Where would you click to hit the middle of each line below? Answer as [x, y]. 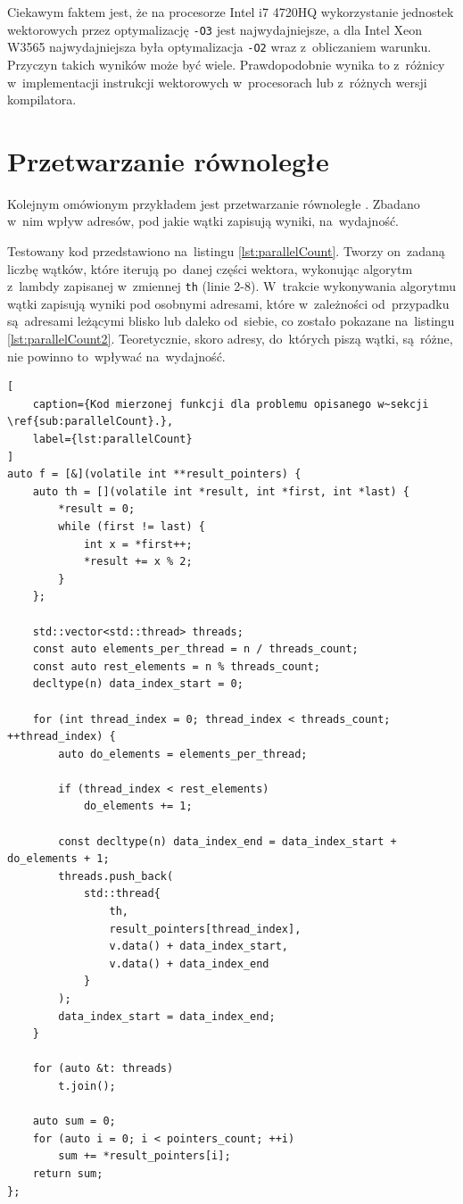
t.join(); [87, 1086]
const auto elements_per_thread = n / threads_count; [195, 649]
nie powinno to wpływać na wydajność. [116, 356]
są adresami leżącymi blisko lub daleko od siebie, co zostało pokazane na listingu [231, 321]
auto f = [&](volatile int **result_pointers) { [154, 474]
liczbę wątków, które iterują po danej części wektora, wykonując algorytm [210, 268]
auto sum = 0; [74, 1121]
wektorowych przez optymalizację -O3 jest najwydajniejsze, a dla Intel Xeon [215, 29]
